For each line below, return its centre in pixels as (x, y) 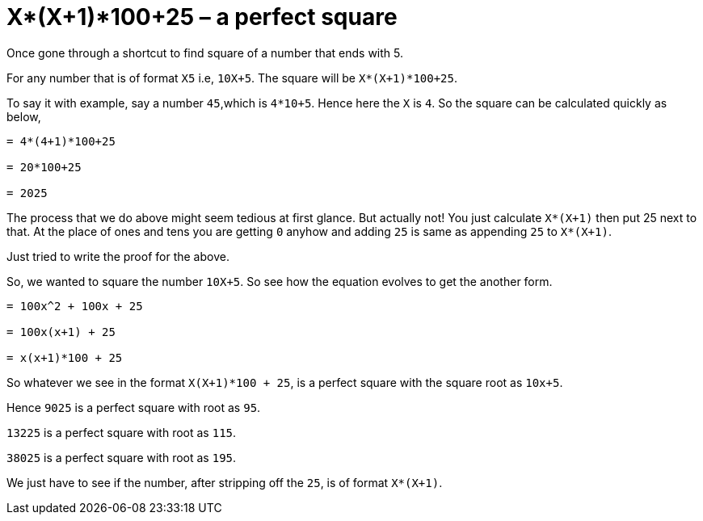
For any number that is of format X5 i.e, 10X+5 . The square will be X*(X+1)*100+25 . (232, 78)
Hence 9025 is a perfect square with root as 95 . (134, 407)
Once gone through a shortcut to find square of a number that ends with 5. (205, 53)
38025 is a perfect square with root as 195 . (122, 457)
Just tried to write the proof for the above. (118, 256)
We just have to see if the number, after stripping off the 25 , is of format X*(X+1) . (225, 482)
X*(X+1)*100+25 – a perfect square (202, 17)
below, (24, 116)
